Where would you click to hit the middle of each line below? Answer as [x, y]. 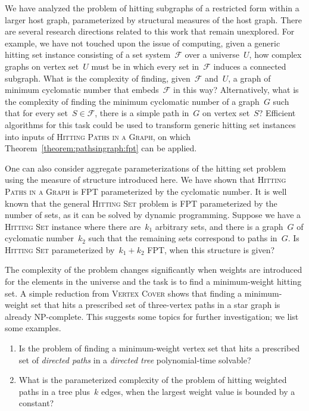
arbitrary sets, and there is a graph [219, 226]
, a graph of [249, 78]
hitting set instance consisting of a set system [88, 55]
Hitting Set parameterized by [60, 249]
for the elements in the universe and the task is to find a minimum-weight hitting [153, 281]
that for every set [36, 113]
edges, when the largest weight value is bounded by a [198, 391]
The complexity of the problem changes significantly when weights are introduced [154, 270]
